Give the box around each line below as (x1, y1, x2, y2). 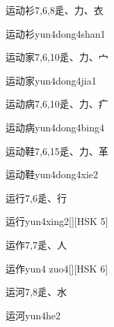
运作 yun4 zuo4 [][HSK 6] (6, 261, 108, 275)
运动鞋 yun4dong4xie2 (6, 167, 99, 182)
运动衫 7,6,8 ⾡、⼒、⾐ (6, 3, 104, 17)
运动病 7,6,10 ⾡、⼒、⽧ (6, 96, 108, 111)
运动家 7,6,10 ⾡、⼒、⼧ (6, 50, 108, 64)
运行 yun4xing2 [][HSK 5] (6, 214, 108, 228)
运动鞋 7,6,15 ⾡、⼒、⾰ (6, 143, 108, 158)
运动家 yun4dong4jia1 (6, 73, 97, 87)
